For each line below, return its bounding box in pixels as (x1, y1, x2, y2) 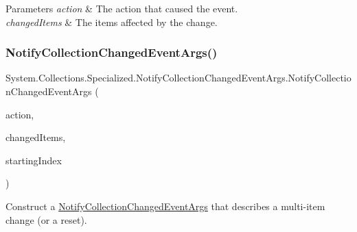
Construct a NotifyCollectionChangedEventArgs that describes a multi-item (5, 198, 325, 213)
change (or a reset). (5, 212, 87, 227)
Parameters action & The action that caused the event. (5, 1, 238, 15)
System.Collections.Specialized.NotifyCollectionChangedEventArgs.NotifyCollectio (5, 70, 352, 85)
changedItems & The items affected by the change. (5, 14, 218, 29)
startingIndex (5, 153, 62, 167)
